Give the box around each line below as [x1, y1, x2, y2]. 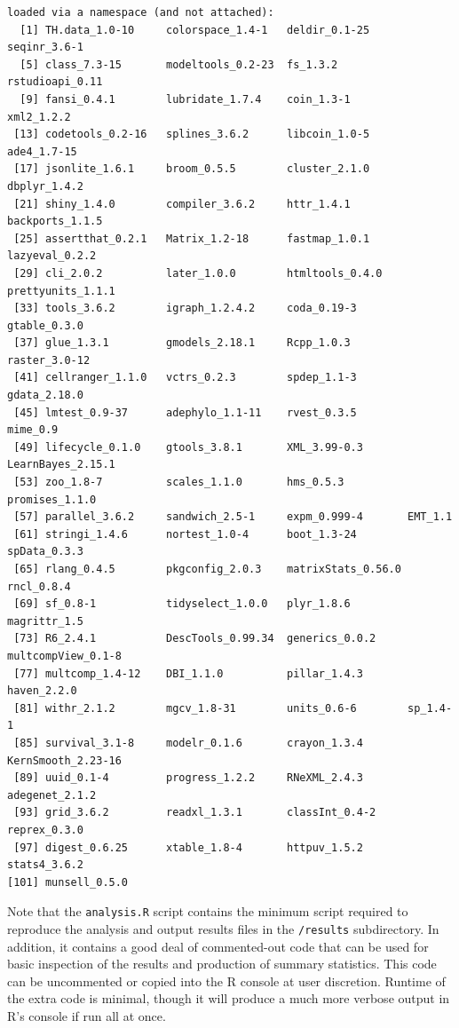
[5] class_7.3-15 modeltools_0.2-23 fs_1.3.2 [20, 58, 338, 71]
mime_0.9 [7, 423, 59, 437]
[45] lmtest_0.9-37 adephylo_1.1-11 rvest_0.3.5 [13, 406, 357, 419]
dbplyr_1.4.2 [7, 179, 83, 193]
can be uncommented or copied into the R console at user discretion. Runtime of [7, 971, 446, 990]
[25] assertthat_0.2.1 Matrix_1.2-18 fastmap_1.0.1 [13, 232, 370, 245]
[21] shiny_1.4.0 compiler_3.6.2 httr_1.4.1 [13, 197, 351, 210]
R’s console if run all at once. [7, 1006, 166, 1024]
